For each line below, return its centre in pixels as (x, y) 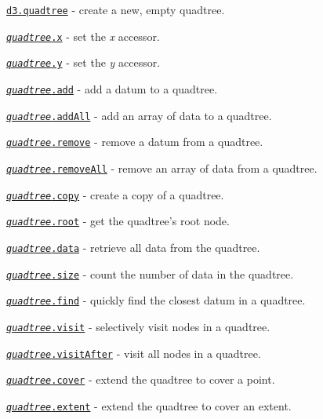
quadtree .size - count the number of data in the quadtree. (150, 273)
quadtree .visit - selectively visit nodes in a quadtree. (138, 326)
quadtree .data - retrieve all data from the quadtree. (133, 247)
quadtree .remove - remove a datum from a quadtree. (135, 142)
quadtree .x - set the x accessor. (83, 36)
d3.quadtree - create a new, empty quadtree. (116, 9)
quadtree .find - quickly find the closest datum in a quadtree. (156, 300)
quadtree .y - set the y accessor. (83, 62)
